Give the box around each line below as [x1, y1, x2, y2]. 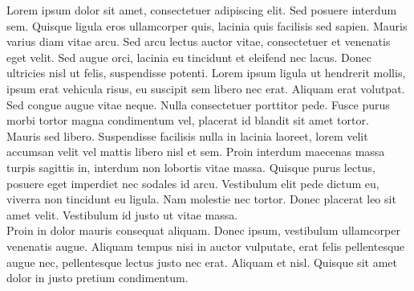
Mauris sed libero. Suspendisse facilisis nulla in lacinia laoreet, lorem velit [6, 127, 368, 144]
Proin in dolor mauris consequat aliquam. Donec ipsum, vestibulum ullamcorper [6, 222, 400, 239]
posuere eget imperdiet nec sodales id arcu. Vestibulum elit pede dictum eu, [6, 174, 379, 191]
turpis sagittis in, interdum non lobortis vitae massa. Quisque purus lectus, [6, 158, 375, 175]
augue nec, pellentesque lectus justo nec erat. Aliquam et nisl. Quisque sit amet [6, 253, 397, 270]
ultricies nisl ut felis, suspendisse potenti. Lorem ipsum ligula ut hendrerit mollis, [6, 64, 406, 81]
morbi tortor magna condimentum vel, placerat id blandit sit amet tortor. [6, 112, 369, 129]
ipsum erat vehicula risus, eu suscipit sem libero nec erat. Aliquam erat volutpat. [6, 80, 405, 96]
